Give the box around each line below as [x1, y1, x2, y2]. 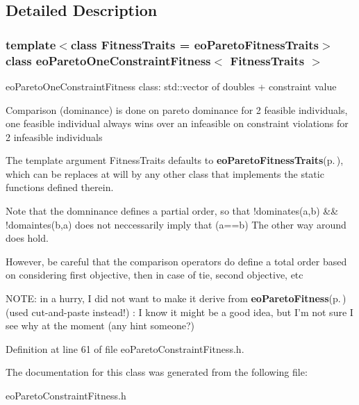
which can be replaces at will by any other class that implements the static [6, 166, 324, 181]
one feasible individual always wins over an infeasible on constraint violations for [6, 116, 349, 131]
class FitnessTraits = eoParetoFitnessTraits [70, 35, 319, 53]
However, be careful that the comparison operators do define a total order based [6, 254, 347, 268]
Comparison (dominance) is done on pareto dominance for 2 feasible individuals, [6, 102, 348, 117]
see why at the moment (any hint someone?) [6, 318, 194, 333]
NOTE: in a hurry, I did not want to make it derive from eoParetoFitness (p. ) [6, 291, 347, 306]
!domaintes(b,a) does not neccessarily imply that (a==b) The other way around [6, 217, 347, 231]
